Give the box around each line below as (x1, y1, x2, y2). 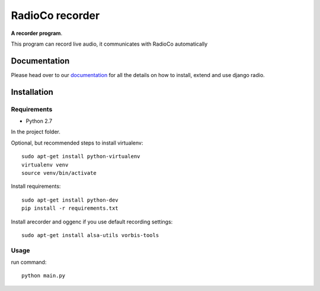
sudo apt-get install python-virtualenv (21, 153, 140, 160)
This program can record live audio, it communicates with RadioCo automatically (11, 40, 208, 47)
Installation (11, 87, 53, 97)
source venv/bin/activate (21, 170, 97, 176)
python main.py (21, 273, 66, 279)
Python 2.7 (25, 117, 53, 124)
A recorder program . (11, 30, 62, 37)
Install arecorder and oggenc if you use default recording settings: (11, 218, 173, 225)
